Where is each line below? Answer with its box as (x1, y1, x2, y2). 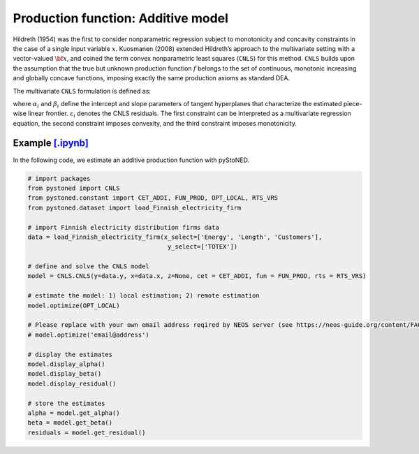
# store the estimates (27, 399, 105, 407)
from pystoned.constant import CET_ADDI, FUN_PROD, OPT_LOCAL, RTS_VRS (27, 194, 279, 202)
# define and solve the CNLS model (27, 263, 149, 270)
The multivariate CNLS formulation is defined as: (13, 87, 152, 95)
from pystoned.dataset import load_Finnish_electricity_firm (27, 203, 242, 212)
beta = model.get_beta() (27, 419, 113, 427)
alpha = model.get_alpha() (27, 409, 120, 417)
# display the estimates (27, 350, 113, 358)
